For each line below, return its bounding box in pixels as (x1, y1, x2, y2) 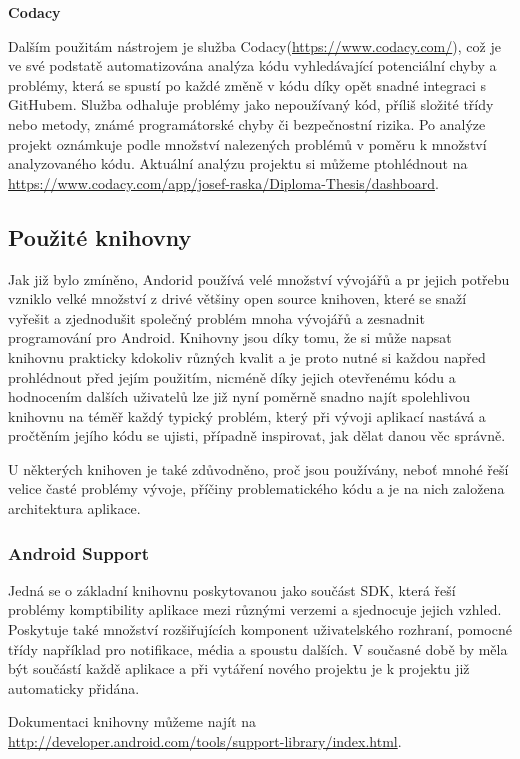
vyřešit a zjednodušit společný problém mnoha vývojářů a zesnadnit (8, 307, 425, 328)
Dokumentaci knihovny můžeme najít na (8, 711, 256, 732)
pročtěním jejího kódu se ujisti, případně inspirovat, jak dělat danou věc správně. (8, 425, 506, 446)
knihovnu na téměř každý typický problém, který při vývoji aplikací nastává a (8, 405, 486, 426)
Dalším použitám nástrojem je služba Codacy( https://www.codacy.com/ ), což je (8, 35, 501, 56)
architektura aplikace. (8, 498, 141, 519)
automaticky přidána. (8, 677, 140, 698)
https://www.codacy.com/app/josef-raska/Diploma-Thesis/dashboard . (8, 172, 439, 193)
